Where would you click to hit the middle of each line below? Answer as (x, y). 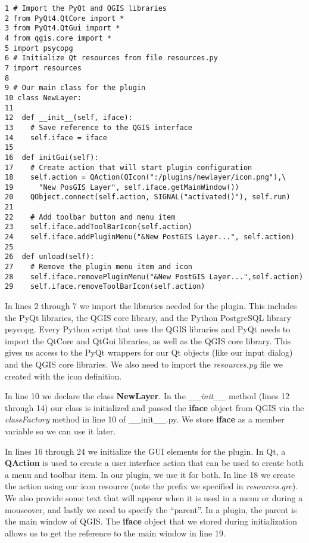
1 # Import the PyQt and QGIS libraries (86, 8)
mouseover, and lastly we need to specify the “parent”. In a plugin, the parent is (151, 509)
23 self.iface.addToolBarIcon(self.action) (99, 227)
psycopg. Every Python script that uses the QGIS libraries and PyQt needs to (148, 329)
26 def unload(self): (50, 257)
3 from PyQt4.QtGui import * (63, 28)
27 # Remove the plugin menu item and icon (99, 267)
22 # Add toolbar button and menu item (90, 217)
